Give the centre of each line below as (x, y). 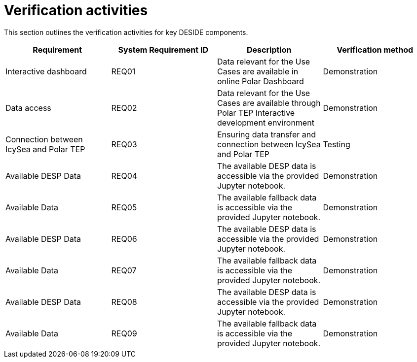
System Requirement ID (163, 49)
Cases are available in (258, 71)
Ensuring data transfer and (267, 134)
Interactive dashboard (46, 71)
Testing (337, 144)
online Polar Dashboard (261, 81)
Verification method (375, 49)
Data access (28, 108)
